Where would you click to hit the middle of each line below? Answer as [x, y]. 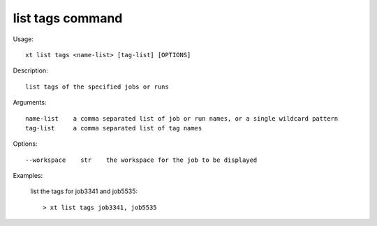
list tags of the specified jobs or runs [97, 86]
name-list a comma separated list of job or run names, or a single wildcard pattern [182, 118]
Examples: [28, 176]
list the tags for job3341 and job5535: [84, 191]
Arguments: [30, 103]
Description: [30, 70]
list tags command [68, 18]
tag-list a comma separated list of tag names [114, 128]
